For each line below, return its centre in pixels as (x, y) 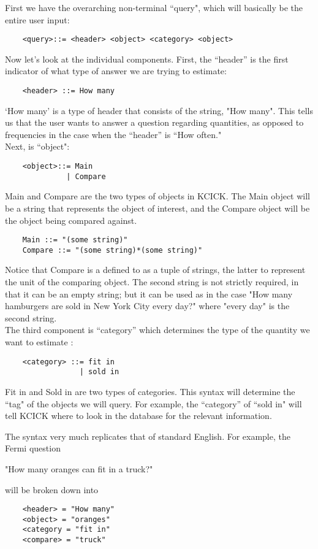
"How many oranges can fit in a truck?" (79, 468)
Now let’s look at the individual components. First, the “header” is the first (147, 59)
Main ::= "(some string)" (75, 240)
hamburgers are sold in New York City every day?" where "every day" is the (147, 306)
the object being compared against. (71, 220)
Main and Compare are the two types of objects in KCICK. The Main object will (157, 196)
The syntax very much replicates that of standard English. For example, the (148, 436)
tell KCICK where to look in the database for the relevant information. (138, 416)
